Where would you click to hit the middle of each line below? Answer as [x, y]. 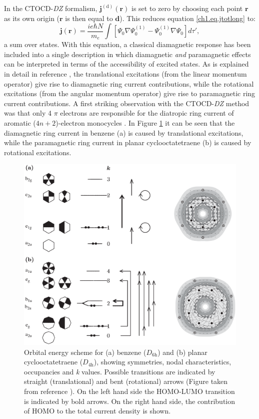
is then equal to [89, 18]
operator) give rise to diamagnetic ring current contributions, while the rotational [129, 83]
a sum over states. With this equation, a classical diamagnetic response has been [127, 44]
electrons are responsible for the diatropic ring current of [147, 113]
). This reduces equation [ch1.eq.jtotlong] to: [187, 18]
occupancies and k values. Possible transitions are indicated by [120, 371]
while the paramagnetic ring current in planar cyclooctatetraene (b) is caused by [128, 142]
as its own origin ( [32, 18]
